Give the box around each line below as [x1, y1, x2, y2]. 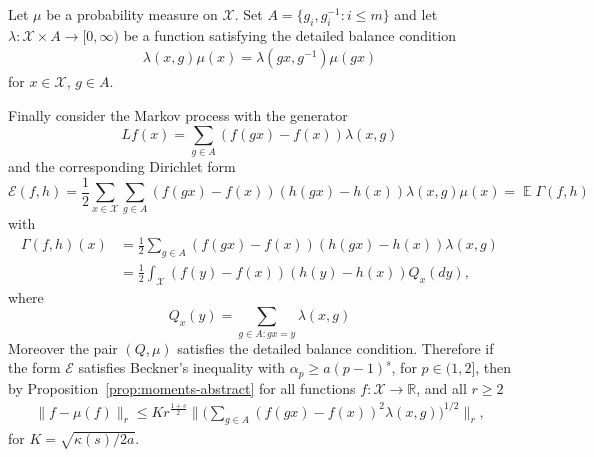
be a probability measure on [46, 4, 218, 24]
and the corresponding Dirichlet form [8, 155, 236, 176]
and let [394, 4, 438, 24]
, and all [416, 377, 467, 398]
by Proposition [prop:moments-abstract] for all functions [8, 377, 356, 398]
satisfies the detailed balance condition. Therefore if [177, 337, 494, 358]
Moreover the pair [8, 337, 118, 358]
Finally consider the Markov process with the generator [8, 105, 348, 126]
